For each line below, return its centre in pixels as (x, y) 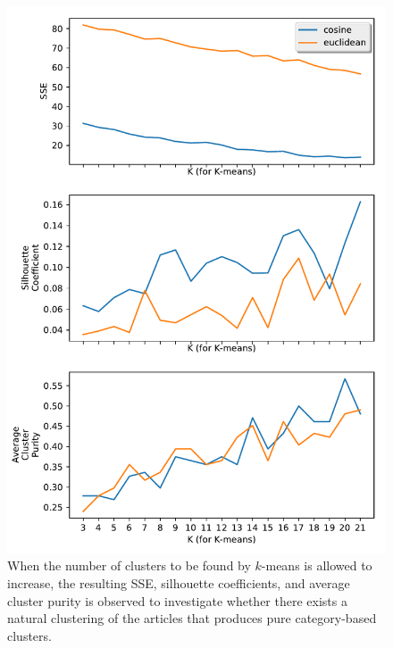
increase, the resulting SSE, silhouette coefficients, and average (179, 582)
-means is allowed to (317, 565)
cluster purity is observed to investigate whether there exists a (177, 600)
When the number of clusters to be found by (129, 565)
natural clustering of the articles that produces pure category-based (192, 618)
